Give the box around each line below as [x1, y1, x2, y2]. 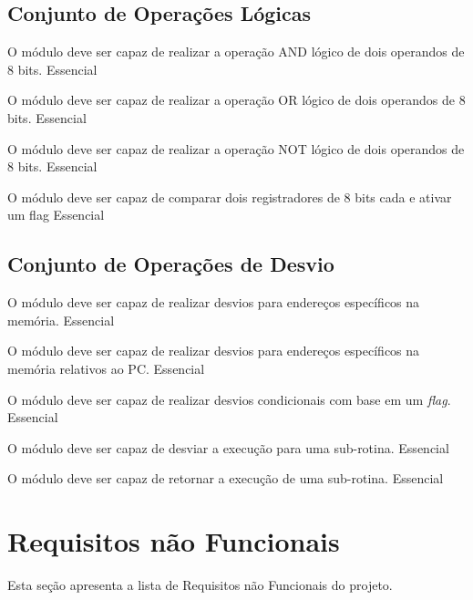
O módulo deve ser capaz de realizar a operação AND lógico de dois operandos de [7, 42, 465, 61]
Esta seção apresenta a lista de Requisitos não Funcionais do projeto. [7, 575, 393, 595]
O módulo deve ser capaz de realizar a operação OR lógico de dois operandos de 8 [7, 90, 466, 109]
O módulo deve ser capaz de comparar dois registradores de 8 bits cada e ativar [7, 187, 452, 206]
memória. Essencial [7, 310, 115, 329]
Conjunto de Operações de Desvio [7, 250, 334, 278]
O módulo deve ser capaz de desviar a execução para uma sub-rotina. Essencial [7, 438, 449, 457]
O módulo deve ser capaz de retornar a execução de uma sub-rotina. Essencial [7, 469, 444, 488]
